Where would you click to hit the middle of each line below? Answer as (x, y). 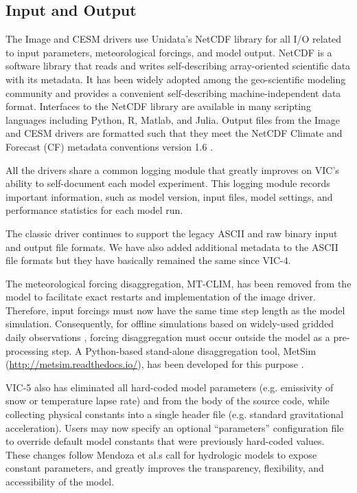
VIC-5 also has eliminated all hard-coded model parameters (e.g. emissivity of (170, 387)
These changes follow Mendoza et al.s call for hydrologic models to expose (161, 454)
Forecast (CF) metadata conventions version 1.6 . (110, 146)
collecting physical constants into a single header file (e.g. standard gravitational (175, 414)
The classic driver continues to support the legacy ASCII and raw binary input (172, 233)
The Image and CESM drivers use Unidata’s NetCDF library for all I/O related (174, 39)
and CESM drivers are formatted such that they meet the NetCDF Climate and (174, 133)
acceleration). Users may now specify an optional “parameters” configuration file (175, 427)
